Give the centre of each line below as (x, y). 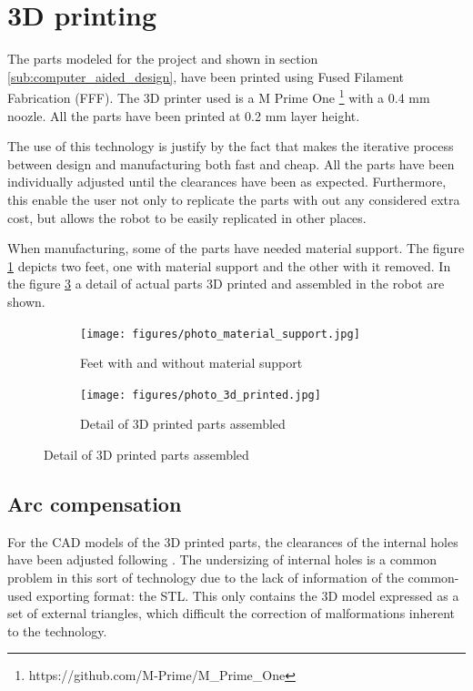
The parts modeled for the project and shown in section (163, 59)
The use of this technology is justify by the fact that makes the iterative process (231, 146)
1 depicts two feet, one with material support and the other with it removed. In (229, 265)
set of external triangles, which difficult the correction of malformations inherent (231, 613)
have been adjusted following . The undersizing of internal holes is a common (222, 559)
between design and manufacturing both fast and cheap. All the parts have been (231, 163)
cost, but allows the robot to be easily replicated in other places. (187, 217)
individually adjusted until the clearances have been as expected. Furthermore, (227, 182)
